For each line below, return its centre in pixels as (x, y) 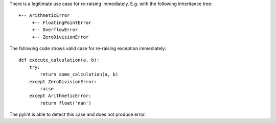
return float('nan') (66, 103)
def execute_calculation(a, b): (59, 60)
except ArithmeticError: (60, 96)
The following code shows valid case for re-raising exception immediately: (88, 48)
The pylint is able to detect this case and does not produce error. (78, 114)
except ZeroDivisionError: (63, 81)
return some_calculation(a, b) (79, 75)
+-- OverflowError (55, 30)
